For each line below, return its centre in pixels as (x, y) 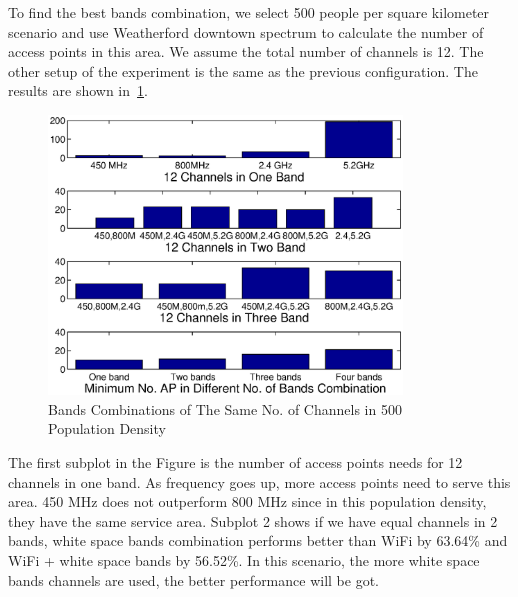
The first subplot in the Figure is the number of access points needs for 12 (235, 462)
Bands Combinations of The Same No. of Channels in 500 (225, 408)
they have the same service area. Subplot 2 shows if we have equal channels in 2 (253, 520)
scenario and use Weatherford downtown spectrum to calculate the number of (246, 31)
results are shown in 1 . (78, 90)
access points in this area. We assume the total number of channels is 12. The (246, 51)
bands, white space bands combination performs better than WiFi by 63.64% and (258, 540)
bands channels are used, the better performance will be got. (193, 579)
